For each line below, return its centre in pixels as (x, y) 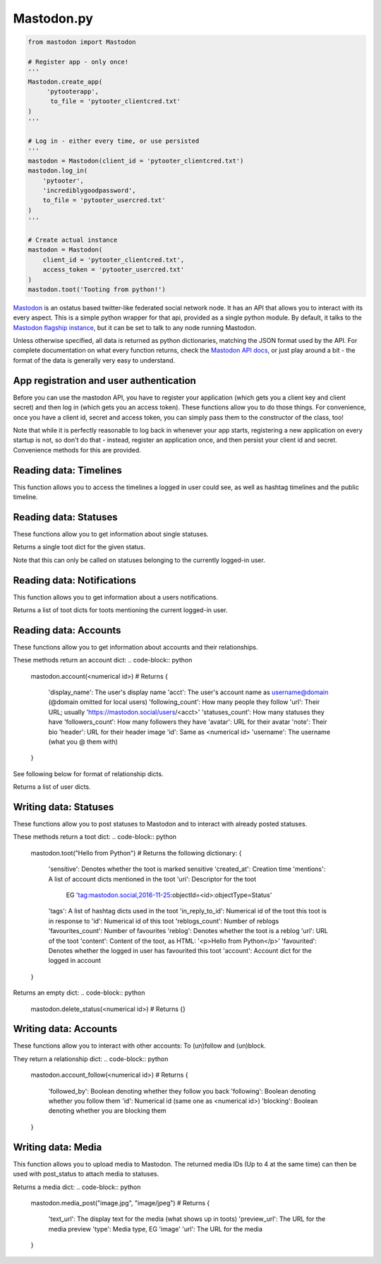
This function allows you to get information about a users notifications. (116, 597)
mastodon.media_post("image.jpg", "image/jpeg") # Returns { (120, 1202)
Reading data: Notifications (75, 580)
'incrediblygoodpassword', (90, 191)
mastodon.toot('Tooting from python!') (97, 289)
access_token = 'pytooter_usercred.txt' (114, 270)
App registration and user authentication (105, 381)
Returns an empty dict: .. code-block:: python (79, 993)
